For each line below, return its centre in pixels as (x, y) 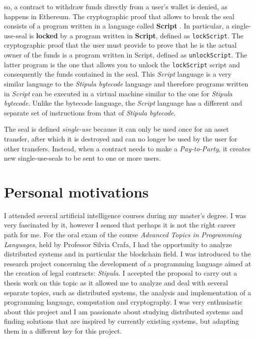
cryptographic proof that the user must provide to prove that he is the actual (120, 45)
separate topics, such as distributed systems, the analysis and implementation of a (127, 292)
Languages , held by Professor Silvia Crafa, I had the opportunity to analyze (118, 244)
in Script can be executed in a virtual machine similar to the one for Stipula (118, 93)
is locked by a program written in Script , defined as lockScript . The (136, 35)
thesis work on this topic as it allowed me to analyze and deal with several (116, 282)
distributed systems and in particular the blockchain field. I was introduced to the (127, 254)
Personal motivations (76, 191)
